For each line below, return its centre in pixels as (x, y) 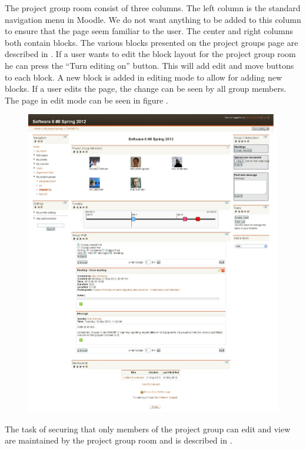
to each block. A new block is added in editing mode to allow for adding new (144, 77)
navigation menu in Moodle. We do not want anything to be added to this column (153, 19)
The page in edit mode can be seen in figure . (87, 100)
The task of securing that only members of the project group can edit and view (148, 429)
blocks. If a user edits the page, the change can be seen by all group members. (146, 89)
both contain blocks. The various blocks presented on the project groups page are (152, 42)
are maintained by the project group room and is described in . (119, 440)
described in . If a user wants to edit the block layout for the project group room (150, 54)
